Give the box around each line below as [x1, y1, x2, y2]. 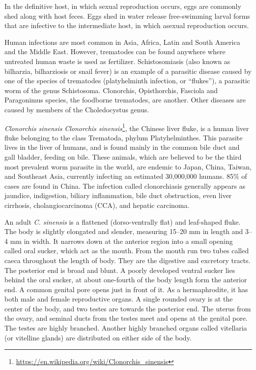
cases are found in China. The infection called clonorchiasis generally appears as [4, 180, 246, 191]
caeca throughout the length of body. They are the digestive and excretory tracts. [4, 255, 251, 265]
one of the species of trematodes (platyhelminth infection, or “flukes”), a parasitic [4, 75, 250, 86]
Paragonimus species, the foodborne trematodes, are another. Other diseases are [4, 95, 246, 105]
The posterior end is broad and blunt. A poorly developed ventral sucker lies [4, 265, 235, 275]
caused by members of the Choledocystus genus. [4, 104, 149, 114]
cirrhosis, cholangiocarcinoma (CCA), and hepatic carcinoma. [4, 200, 190, 210]
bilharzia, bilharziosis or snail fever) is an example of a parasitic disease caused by [4, 66, 252, 76]
